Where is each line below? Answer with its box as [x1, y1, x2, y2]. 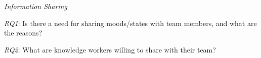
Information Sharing [4, 1, 67, 11]
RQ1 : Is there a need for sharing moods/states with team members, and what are [4, 17, 257, 28]
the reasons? [4, 27, 42, 38]
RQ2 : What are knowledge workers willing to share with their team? [4, 44, 216, 54]
